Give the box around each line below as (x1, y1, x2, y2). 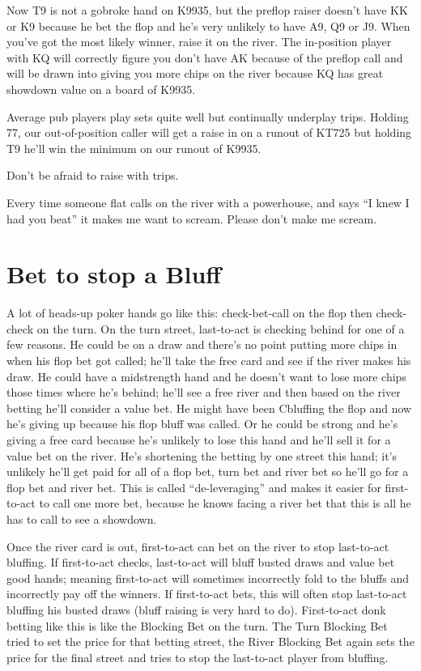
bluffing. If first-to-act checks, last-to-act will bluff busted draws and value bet (6, 554, 395, 571)
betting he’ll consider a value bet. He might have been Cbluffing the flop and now (6, 399, 412, 416)
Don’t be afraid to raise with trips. (6, 167, 179, 184)
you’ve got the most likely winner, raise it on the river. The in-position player (6, 33, 392, 50)
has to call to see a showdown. (6, 510, 157, 527)
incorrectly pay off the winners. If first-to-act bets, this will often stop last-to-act (6, 585, 407, 602)
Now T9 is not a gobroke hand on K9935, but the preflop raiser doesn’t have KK (6, 2, 408, 18)
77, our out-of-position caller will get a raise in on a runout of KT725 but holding (6, 124, 412, 141)
